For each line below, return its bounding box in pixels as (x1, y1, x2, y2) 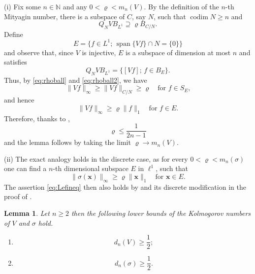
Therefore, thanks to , (4, 113, 70, 123)
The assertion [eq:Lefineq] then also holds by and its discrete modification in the (4, 181, 246, 192)
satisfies (4, 57, 27, 67)
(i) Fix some (4, 1, 41, 11)
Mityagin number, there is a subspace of (4, 11, 125, 21)
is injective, (82, 47, 116, 57)
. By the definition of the (144, 1, 219, 11)
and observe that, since (4, 47, 73, 57)
